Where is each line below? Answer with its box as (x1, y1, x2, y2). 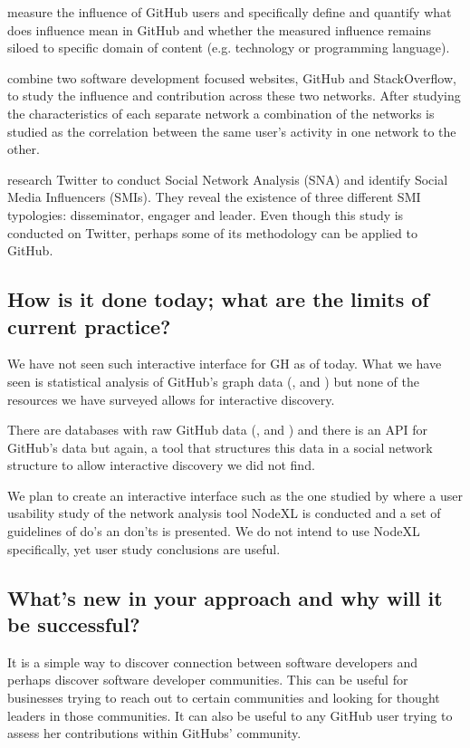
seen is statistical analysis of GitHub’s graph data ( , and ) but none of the (7, 371, 419, 390)
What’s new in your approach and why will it (7, 583, 443, 611)
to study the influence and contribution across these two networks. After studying (7, 86, 461, 105)
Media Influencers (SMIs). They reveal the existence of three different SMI (7, 187, 421, 206)
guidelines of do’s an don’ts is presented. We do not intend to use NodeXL (7, 522, 420, 541)
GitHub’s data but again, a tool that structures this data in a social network (7, 437, 433, 456)
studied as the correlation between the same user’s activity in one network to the (7, 121, 456, 140)
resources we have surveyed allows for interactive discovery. (7, 389, 335, 408)
